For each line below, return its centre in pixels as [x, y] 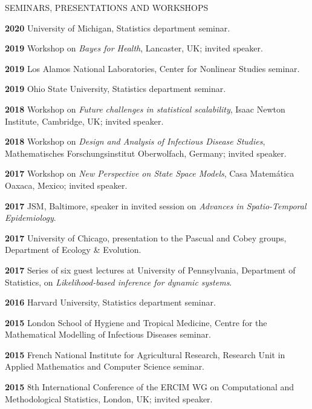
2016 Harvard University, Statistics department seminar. [110, 302]
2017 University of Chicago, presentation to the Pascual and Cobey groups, [146, 237]
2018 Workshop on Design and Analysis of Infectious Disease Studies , [135, 141]
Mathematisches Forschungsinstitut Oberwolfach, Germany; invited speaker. [146, 153]
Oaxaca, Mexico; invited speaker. [66, 185]
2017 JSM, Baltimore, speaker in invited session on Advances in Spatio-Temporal [156, 205]
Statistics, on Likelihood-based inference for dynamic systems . [119, 282]
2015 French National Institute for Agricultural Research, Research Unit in [145, 354]
